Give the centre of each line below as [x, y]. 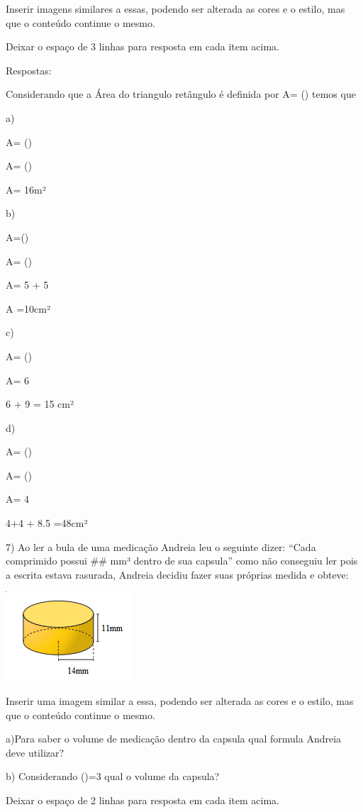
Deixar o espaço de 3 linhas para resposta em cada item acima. [143, 46]
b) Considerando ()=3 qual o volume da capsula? [113, 776]
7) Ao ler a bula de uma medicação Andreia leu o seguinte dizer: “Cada [161, 546]
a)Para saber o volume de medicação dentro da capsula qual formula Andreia [174, 739]
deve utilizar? [35, 752]
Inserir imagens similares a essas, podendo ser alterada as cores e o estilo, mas [175, 9]
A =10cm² [28, 308]
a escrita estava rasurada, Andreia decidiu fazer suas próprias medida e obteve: [177, 574]
